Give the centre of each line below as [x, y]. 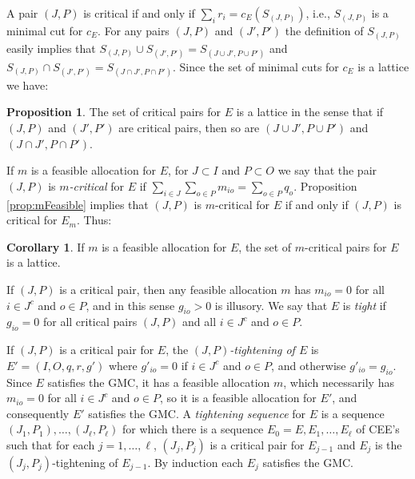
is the [388, 444]
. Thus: [94, 220]
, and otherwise [309, 365]
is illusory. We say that [271, 305]
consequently [38, 413]
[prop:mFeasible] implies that [78, 204]
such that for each [51, 444]
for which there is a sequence [193, 429]
